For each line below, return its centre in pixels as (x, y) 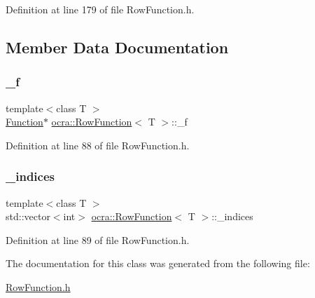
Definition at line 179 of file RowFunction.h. (100, 9)
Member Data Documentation (117, 47)
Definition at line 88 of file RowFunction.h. (98, 145)
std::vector (28, 216)
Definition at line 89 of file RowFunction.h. (98, 239)
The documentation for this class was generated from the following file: (158, 263)
